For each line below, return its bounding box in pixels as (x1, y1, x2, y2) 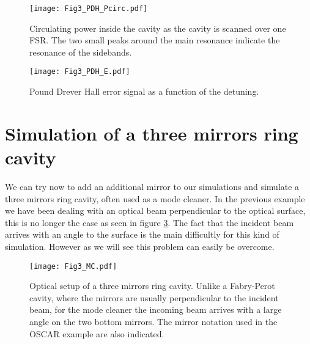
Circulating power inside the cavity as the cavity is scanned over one (29, 21, 286, 34)
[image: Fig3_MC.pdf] (29, 262, 117, 271)
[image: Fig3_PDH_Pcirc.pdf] (29, 4, 148, 13)
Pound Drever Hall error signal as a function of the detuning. (29, 85, 259, 98)
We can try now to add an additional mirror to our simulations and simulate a (5, 180, 300, 192)
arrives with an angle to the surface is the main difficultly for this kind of (5, 228, 279, 241)
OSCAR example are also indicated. (29, 327, 164, 340)
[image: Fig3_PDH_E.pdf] (29, 67, 130, 76)
